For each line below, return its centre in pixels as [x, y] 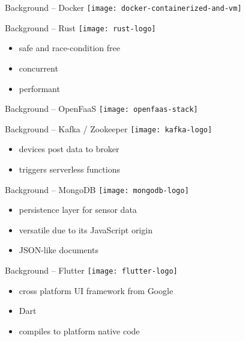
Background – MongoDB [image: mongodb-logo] [97, 189]
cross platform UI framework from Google [96, 290]
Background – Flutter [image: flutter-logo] [91, 270]
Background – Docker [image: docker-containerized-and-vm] [123, 7]
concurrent [38, 68]
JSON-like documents [59, 250]
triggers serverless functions [69, 169]
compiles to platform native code [79, 330]
